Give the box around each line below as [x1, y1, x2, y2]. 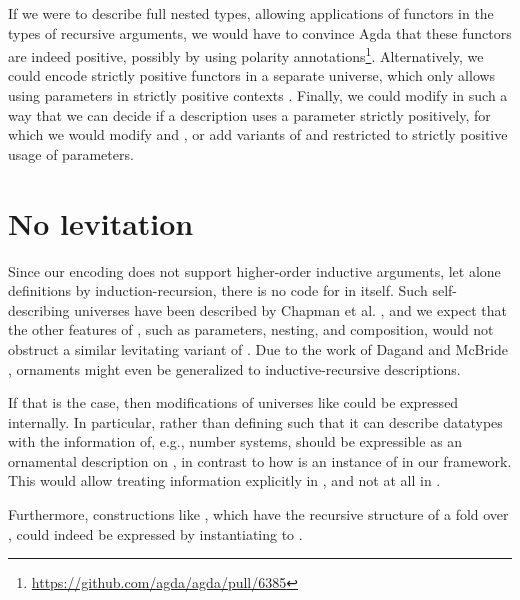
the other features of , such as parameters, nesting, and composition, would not [8, 319, 494, 340]
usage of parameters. [8, 143, 134, 164]
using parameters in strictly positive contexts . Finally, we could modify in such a [8, 85, 508, 106]
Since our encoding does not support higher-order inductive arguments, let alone [8, 260, 501, 281]
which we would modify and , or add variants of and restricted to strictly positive [8, 124, 508, 145]
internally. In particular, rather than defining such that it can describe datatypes [8, 411, 503, 432]
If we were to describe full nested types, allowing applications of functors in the [8, 3, 494, 23]
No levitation [8, 202, 194, 243]
